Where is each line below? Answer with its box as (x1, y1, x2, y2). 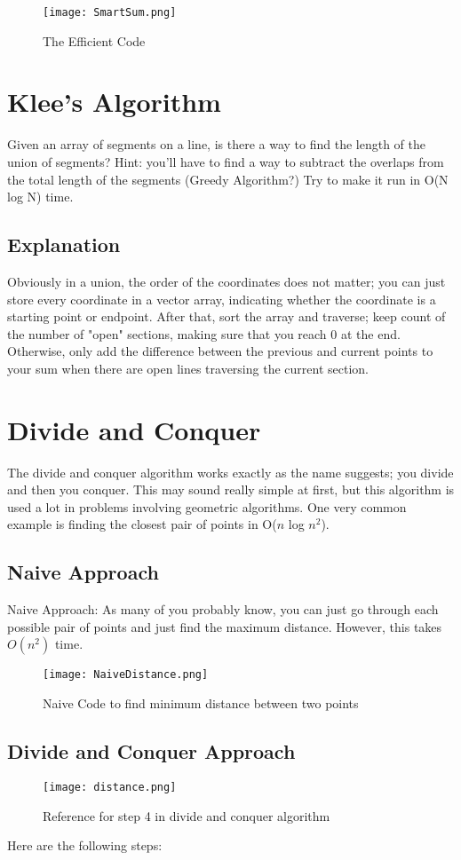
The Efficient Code (43, 31, 146, 50)
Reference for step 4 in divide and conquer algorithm (43, 806, 330, 824)
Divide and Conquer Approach (7, 738, 296, 765)
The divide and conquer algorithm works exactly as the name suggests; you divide (7, 462, 454, 481)
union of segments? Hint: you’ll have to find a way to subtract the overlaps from (7, 152, 444, 170)
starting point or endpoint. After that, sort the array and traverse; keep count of (7, 307, 446, 326)
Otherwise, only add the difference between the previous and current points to (7, 342, 433, 360)
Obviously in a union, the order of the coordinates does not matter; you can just (7, 272, 446, 290)
